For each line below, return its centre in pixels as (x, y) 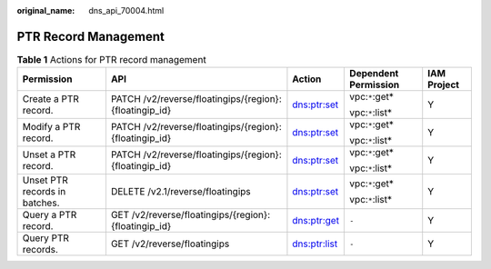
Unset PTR (45, 180)
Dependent (374, 74)
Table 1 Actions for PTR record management (111, 60)
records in (44, 192)
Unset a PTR (49, 154)
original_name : (46, 10)
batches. (41, 203)
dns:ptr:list (315, 244)
